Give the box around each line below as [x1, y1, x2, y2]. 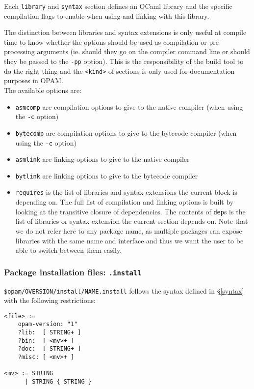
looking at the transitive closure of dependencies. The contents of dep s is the [15, 206, 246, 216]
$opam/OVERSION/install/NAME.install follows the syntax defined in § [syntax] [4, 285, 244, 296]
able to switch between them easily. [15, 245, 122, 255]
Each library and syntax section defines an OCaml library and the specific [4, 1, 232, 11]
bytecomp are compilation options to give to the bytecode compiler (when [15, 127, 237, 138]
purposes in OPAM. [4, 75, 63, 86]
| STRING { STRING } [25, 378, 92, 386]
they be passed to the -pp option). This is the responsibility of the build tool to [4, 56, 244, 66]
